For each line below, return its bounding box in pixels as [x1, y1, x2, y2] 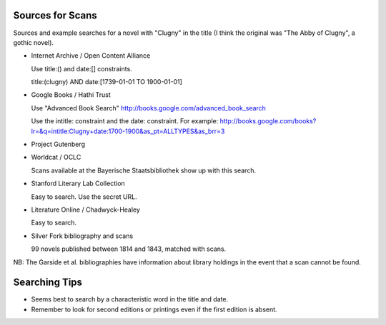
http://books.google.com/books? [219, 117, 317, 125]
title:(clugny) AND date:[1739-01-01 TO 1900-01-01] [31, 78, 182, 86]
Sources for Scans [13, 9, 97, 21]
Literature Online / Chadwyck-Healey [31, 205, 141, 214]
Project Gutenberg [31, 140, 86, 149]
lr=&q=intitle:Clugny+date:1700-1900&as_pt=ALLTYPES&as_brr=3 [31, 127, 225, 135]
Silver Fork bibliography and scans [31, 232, 134, 240]
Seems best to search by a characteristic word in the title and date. [31, 295, 229, 304]
